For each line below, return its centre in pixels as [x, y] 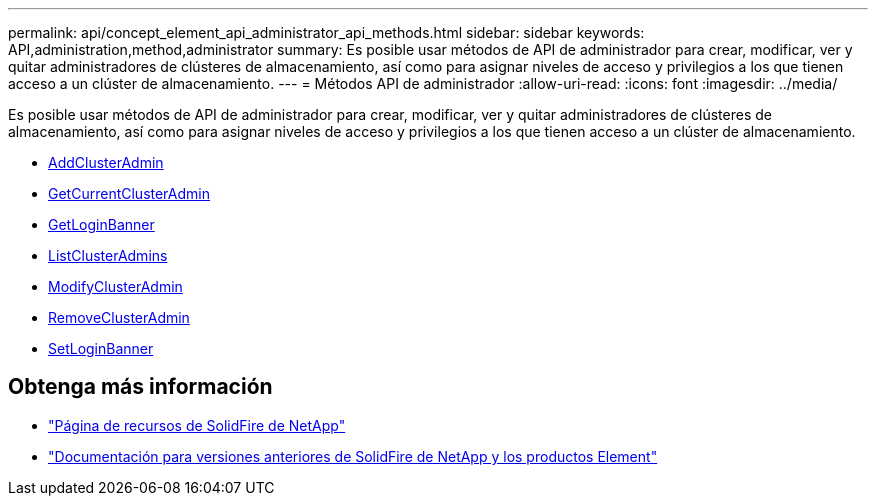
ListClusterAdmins [108, 255]
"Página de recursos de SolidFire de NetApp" [197, 425]
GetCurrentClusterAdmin [129, 193]
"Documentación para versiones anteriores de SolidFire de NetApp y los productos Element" [353, 456]
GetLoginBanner [101, 224]
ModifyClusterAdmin [115, 286]
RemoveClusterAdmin [119, 317]
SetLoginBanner [101, 348]
